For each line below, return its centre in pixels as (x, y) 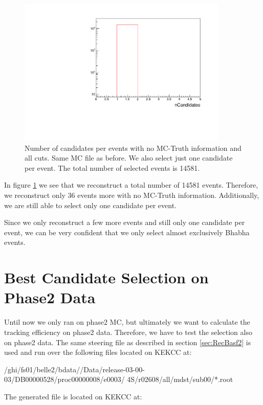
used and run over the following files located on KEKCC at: (98, 352)
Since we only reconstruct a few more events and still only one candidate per (125, 222)
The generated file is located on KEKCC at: (73, 396)
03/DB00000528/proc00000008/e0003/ (64, 379)
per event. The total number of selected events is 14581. (112, 167)
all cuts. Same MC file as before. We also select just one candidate (129, 158)
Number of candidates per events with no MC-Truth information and (133, 148)
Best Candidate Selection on (106, 277)
